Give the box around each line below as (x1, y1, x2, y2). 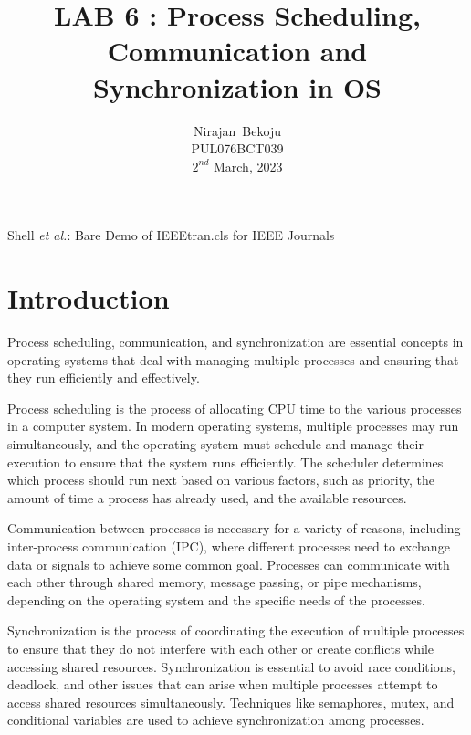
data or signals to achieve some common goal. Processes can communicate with (7, 554, 450, 573)
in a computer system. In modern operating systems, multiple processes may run (7, 416, 459, 436)
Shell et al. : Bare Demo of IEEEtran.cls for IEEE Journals (7, 226, 335, 245)
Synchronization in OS (92, 68, 382, 105)
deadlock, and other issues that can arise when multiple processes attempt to (7, 675, 438, 694)
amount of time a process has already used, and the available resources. (7, 488, 407, 507)
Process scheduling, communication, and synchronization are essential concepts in (7, 332, 464, 351)
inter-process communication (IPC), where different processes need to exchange (7, 536, 450, 555)
